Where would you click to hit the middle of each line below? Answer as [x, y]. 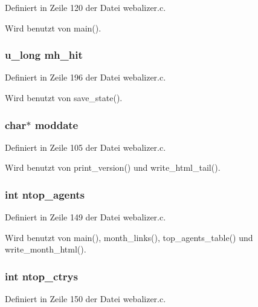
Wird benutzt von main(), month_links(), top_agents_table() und [129, 237]
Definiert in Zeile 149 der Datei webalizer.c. [85, 217]
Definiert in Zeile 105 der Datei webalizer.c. [85, 147]
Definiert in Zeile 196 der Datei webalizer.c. [85, 77]
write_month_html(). [46, 249]
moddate [56, 124]
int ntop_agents [45, 194]
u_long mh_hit [44, 55]
